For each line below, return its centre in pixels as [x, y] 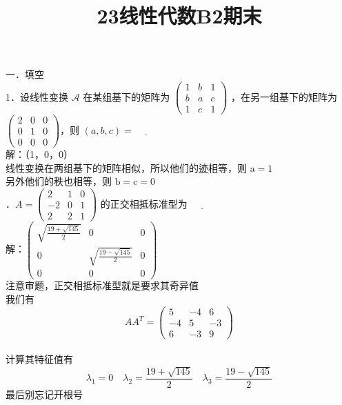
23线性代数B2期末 [179, 16]
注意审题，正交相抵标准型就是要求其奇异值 [102, 285]
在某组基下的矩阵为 [127, 96]
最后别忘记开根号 [44, 394]
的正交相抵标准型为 [144, 203]
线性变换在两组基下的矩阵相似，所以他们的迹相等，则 [126, 167]
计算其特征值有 [39, 359]
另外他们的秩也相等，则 [59, 181]
